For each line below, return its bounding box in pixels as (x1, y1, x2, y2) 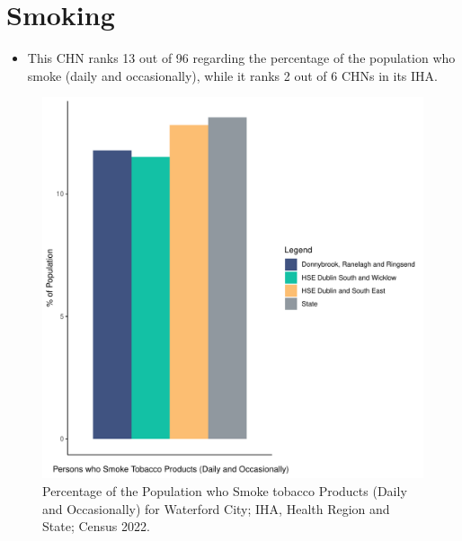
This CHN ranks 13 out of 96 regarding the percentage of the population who (27, 49, 456, 67)
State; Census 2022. (42, 517, 150, 536)
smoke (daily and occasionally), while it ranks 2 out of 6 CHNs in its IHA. (27, 66, 438, 84)
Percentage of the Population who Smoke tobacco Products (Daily (42, 481, 407, 500)
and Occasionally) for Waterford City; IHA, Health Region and (42, 499, 390, 518)
